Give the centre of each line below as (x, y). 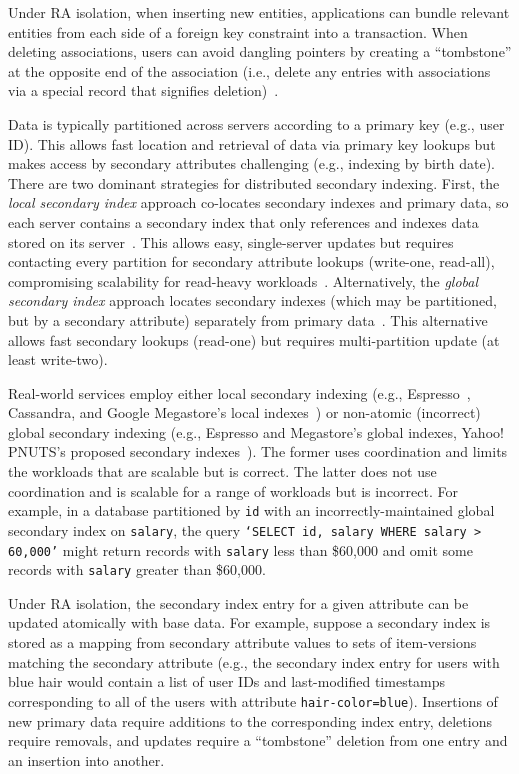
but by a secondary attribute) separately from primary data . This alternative (248, 319)
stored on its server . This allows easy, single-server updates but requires (231, 241)
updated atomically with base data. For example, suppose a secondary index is (249, 622)
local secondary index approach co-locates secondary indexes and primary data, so (258, 202)
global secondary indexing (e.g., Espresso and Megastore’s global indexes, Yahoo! (256, 431)
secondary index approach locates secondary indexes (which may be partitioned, (252, 300)
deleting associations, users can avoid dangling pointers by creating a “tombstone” (260, 51)
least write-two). (58, 359)
